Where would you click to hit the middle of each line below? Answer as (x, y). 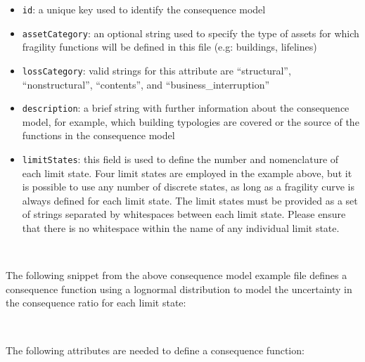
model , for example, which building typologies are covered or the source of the (191, 121)
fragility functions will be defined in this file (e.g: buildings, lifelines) (169, 47)
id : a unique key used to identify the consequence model (144, 9)
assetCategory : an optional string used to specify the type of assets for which (191, 33)
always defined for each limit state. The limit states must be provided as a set (190, 200)
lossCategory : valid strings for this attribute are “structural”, (156, 70)
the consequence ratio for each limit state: (96, 303)
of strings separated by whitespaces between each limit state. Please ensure (184, 214)
